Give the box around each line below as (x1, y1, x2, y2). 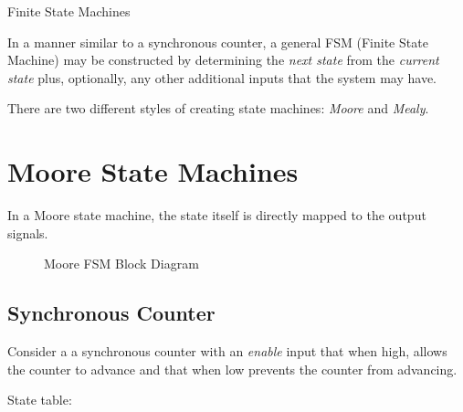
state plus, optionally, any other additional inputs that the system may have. (7, 68, 437, 87)
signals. (7, 223, 48, 242)
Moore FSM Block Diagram (44, 254, 199, 273)
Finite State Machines (7, 2, 131, 20)
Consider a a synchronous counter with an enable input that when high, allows (7, 342, 447, 361)
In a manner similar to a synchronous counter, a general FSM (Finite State (7, 32, 428, 51)
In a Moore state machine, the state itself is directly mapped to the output (7, 206, 426, 225)
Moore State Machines (7, 153, 299, 190)
